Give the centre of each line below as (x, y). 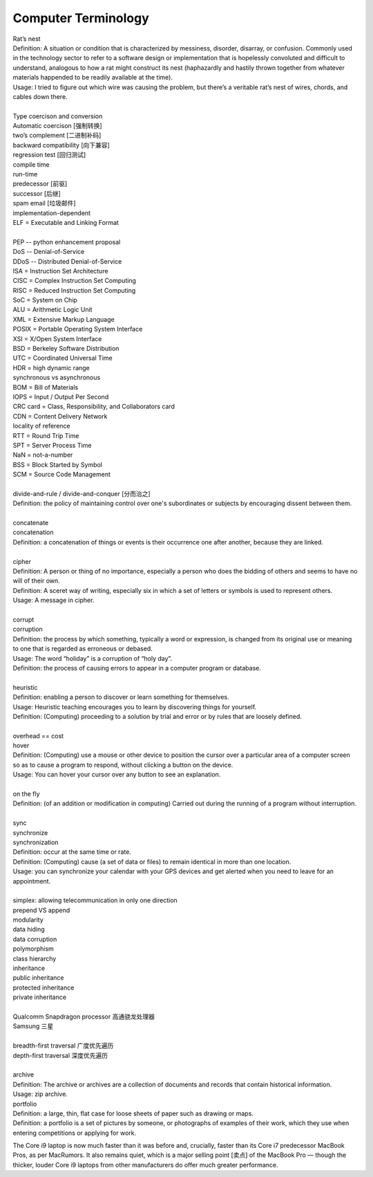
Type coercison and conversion (58, 116)
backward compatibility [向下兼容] (61, 145)
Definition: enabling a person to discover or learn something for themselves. (121, 697)
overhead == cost (38, 736)
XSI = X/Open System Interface (57, 338)
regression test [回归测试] (49, 155)
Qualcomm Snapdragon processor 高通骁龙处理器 (84, 1016)
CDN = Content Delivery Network (60, 416)
